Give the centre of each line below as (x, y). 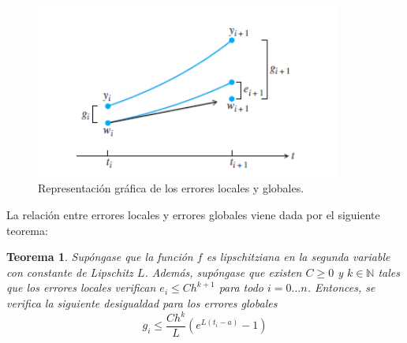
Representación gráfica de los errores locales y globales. (171, 188)
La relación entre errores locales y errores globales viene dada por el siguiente (193, 214)
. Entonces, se (341, 287)
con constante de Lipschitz (70, 272)
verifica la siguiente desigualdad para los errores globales (142, 302)
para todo (241, 287)
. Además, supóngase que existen (223, 272)
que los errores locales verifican (81, 287)
